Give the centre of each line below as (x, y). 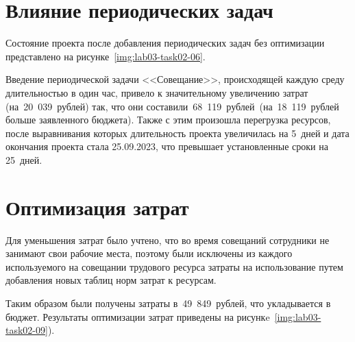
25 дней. (24, 159)
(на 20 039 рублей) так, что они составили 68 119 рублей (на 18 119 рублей (172, 106)
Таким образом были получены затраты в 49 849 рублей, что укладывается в (168, 303)
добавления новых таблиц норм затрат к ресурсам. (111, 280)
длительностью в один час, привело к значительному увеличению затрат (157, 92)
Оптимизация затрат (97, 207)
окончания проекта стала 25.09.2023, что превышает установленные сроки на (167, 146)
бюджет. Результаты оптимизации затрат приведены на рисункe (138, 316)
